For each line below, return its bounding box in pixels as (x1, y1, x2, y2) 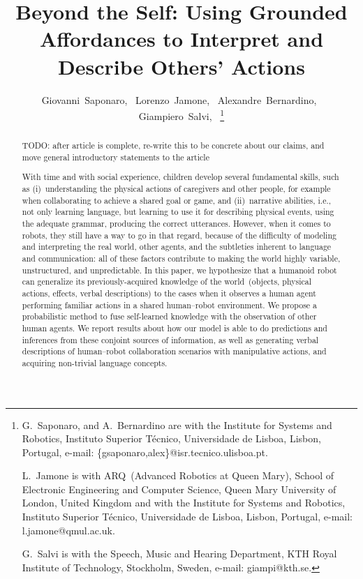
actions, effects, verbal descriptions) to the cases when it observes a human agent (22, 287, 316, 299)
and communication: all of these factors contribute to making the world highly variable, (22, 252, 341, 264)
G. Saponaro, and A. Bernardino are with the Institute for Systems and (22, 417, 332, 432)
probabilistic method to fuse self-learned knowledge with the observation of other (22, 310, 317, 322)
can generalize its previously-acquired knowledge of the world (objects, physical (22, 276, 312, 287)
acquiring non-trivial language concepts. (22, 356, 168, 368)
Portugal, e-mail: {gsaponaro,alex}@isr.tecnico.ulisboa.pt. (22, 444, 268, 459)
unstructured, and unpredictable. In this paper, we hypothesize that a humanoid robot (22, 264, 337, 276)
